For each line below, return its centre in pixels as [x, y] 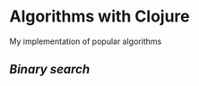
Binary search [50, 69]
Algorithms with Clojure [99, 17]
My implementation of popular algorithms [86, 41]
